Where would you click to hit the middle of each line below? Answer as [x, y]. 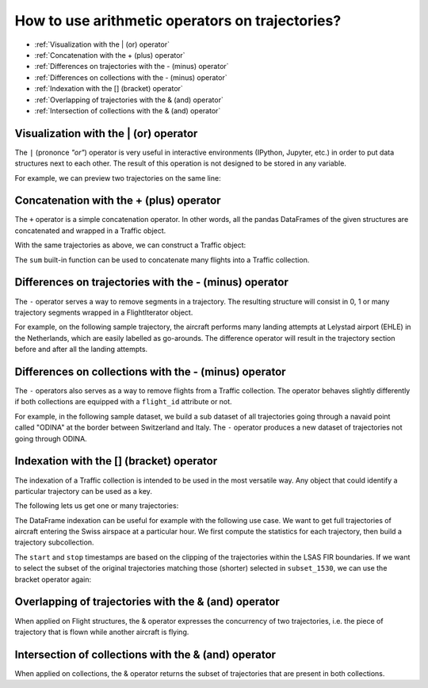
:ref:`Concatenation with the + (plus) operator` [110, 55]
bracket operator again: [53, 579]
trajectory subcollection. [54, 542]
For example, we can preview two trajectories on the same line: [118, 178]
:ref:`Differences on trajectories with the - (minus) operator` [132, 67]
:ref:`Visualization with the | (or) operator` [102, 44]
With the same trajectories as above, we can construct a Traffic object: [130, 245]
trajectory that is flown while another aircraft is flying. [102, 632]
